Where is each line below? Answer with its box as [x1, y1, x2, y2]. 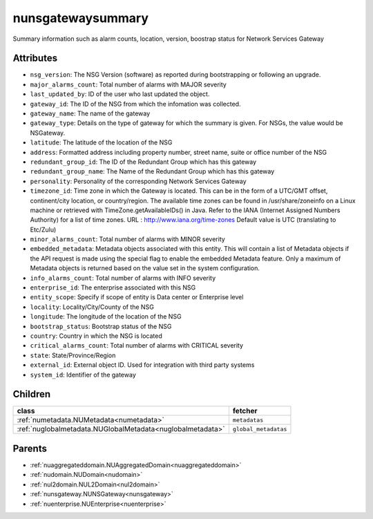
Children [12, 388, 51, 400]
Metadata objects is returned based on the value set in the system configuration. [30, 264, 260, 272]
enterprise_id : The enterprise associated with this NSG [30, 283, 196, 292]
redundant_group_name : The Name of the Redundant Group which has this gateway [30, 167, 275, 176]
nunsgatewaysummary [12, 10, 149, 26]
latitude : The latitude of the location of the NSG [30, 138, 173, 147]
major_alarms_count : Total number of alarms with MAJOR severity [30, 80, 227, 88]
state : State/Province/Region [30, 351, 116, 359]
